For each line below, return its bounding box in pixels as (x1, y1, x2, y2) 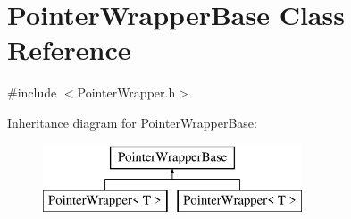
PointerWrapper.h (77, 83, 176, 102)
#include (7, 83, 57, 102)
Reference (7, 31, 131, 68)
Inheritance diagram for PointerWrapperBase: (7, 113, 257, 131)
